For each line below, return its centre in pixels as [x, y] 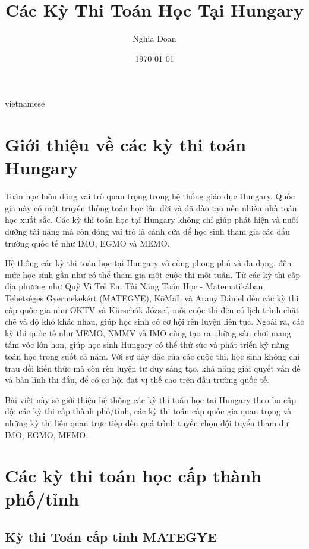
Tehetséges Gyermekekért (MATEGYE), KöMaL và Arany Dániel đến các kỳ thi [152, 297]
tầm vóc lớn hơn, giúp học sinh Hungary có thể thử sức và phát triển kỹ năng [147, 344]
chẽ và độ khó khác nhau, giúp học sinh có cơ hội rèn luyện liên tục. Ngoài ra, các [154, 321]
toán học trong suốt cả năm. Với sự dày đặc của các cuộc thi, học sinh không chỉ [152, 356]
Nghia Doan [154, 38]
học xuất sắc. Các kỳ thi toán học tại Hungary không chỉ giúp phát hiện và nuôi [152, 219]
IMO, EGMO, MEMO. [47, 434]
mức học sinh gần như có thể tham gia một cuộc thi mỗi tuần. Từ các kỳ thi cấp [153, 274]
